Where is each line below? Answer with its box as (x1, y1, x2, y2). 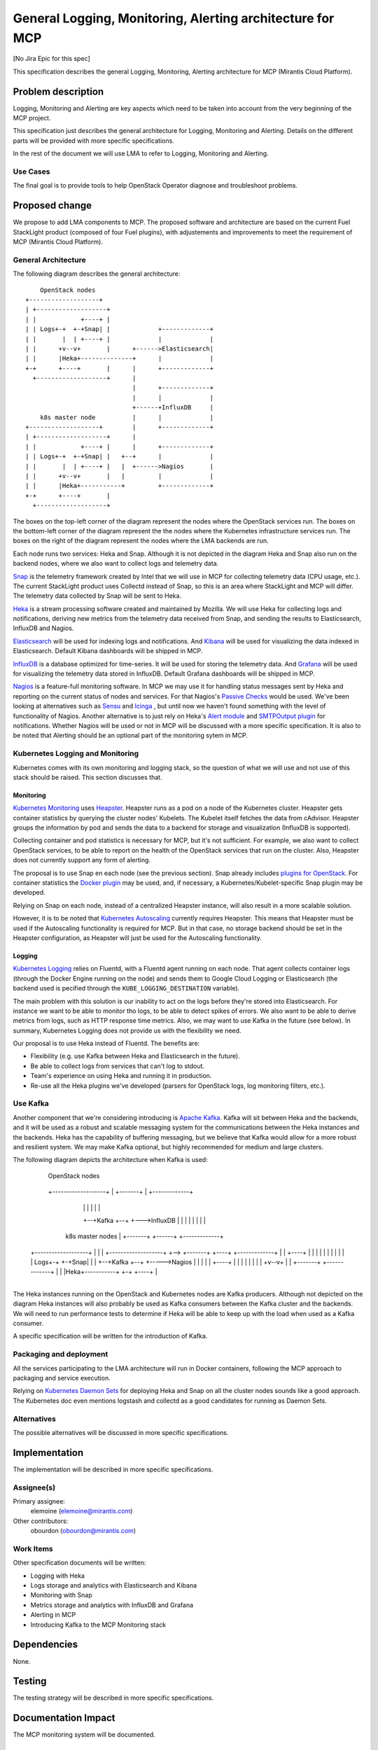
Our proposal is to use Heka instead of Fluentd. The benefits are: (13, 1039, 200, 1048)
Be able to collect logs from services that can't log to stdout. (30, 1061, 205, 1070)
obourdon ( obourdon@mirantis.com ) (30, 1527, 136, 1535)
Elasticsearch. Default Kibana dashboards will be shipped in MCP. (13, 647, 203, 655)
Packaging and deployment (13, 1350, 108, 1359)
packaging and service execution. (13, 1373, 111, 1382)
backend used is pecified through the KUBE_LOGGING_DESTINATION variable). (13, 984, 240, 993)
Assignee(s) (13, 1483, 56, 1492)
